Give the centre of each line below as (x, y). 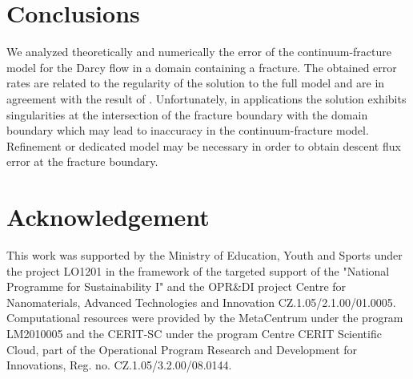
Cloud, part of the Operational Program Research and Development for (182, 349)
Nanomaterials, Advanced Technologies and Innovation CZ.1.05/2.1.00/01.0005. (201, 302)
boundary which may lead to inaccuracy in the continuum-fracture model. (188, 130)
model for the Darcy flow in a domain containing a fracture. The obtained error (202, 67)
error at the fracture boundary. (82, 161)
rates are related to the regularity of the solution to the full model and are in (196, 83)
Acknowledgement (108, 217)
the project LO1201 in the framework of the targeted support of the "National (198, 270)
